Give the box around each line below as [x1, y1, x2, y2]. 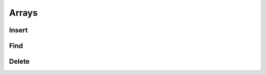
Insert [9, 26, 28, 34]
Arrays [9, 7, 38, 18]
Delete [9, 57, 30, 66]
